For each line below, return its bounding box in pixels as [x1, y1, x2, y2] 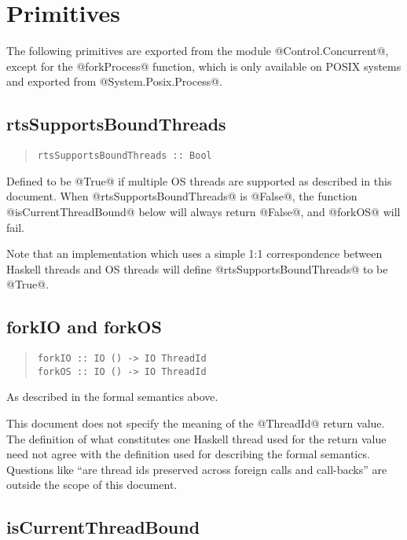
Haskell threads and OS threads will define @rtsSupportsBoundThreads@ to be [6, 260, 388, 277]
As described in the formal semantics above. [6, 388, 218, 405]
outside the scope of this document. [6, 476, 178, 493]
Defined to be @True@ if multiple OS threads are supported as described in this [6, 172, 392, 189]
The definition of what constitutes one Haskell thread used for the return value [6, 430, 387, 446]
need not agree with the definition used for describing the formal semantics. [6, 446, 370, 462]
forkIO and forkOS [6, 314, 162, 339]
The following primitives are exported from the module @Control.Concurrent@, [6, 42, 389, 59]
